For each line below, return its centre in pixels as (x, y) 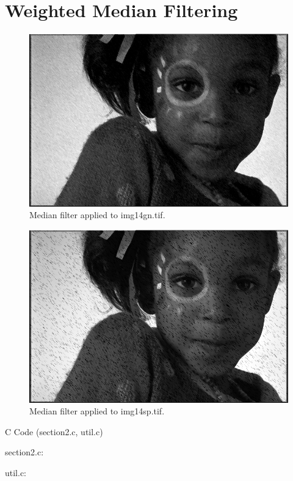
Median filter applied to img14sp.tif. (97, 411)
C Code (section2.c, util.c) (54, 431)
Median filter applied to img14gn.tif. (97, 215)
